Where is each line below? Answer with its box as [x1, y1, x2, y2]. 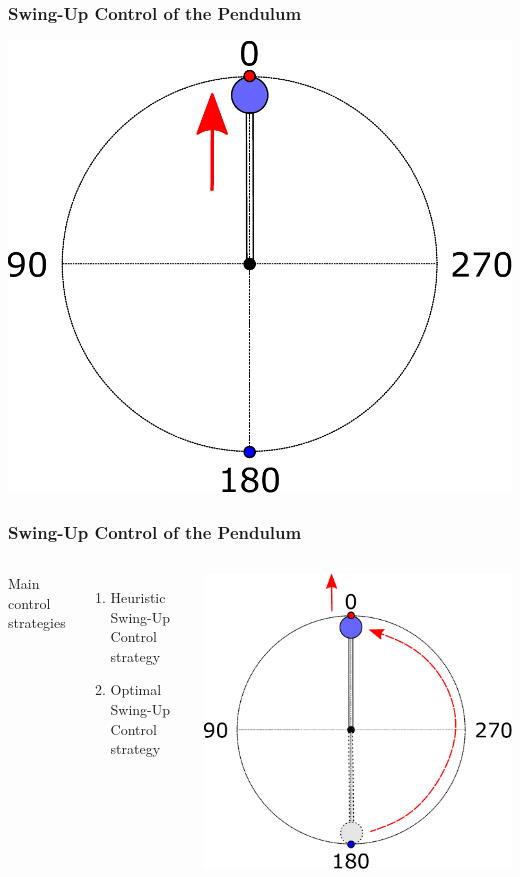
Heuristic [110, 587, 166, 608]
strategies [8, 612, 66, 633]
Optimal [110, 679, 162, 700]
